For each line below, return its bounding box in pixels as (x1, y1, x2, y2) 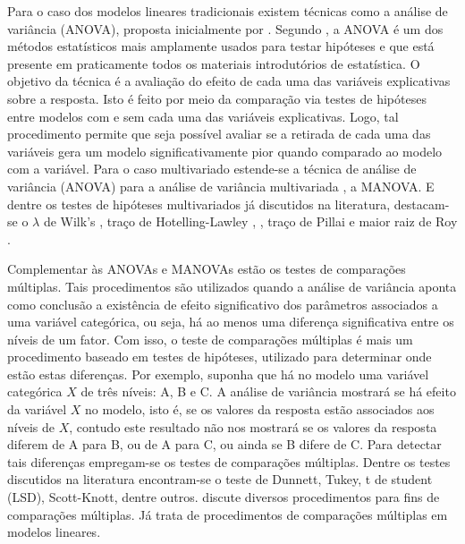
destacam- (393, 194, 450, 213)
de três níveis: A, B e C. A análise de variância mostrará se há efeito (80, 382, 456, 401)
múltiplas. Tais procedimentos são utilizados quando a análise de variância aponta (7, 276, 457, 295)
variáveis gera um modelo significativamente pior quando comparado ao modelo (7, 141, 443, 160)
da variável (7, 400, 67, 419)
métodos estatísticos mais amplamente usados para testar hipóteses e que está (7, 37, 435, 55)
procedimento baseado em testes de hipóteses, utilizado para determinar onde (7, 347, 432, 366)
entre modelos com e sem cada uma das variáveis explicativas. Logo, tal (7, 106, 399, 125)
